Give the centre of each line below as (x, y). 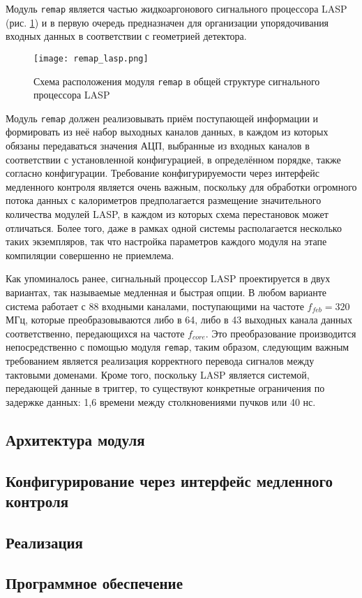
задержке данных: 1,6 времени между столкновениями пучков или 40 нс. (161, 401)
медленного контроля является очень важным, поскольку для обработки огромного (181, 186)
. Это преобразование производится (281, 333)
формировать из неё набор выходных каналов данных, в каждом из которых (167, 132)
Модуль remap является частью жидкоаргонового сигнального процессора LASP (176, 8)
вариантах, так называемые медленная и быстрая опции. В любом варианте (166, 292)
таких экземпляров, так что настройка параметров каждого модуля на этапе (166, 241)
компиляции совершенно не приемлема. (90, 255)
